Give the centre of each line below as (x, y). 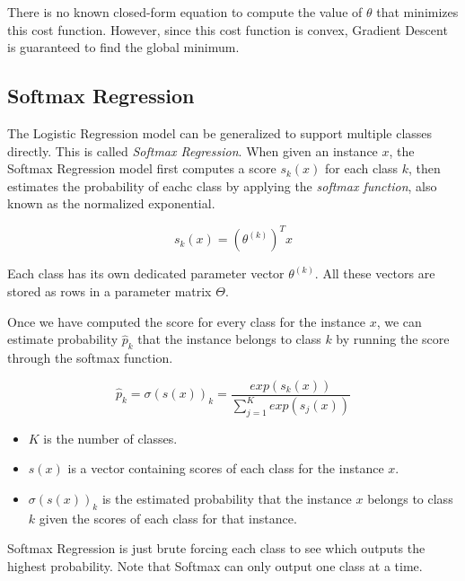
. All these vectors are (375, 273)
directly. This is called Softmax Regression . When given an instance (193, 150)
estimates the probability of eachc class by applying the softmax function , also (222, 185)
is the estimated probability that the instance (227, 499)
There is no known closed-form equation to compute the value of (185, 12)
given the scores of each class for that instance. (168, 518)
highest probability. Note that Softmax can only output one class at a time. (215, 566)
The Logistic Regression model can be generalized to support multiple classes (220, 132)
